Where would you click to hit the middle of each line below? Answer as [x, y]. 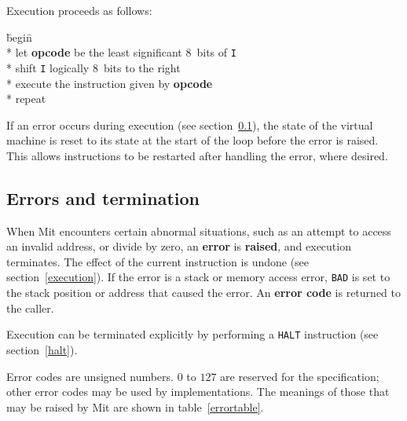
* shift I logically [48, 67]
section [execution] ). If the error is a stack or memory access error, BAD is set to [198, 277]
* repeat [26, 99]
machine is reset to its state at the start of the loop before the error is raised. [192, 140]
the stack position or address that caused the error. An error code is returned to [203, 293]
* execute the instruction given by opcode [110, 83]
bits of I [216, 52]
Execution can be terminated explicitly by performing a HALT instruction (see [192, 334]
